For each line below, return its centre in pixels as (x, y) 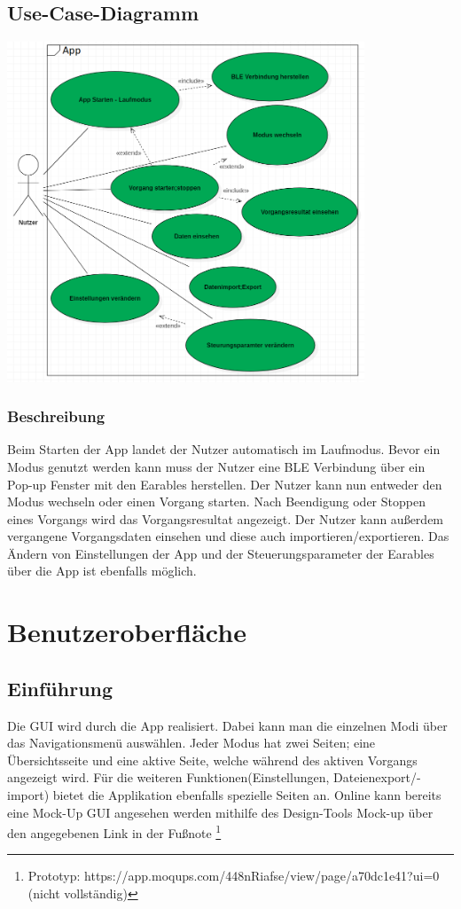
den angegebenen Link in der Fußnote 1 (114, 831)
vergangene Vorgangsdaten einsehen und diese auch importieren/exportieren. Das (228, 536)
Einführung (60, 688)
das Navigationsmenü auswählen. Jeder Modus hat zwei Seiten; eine (191, 743)
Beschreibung (56, 416)
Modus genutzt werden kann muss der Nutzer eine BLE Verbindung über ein (216, 466)
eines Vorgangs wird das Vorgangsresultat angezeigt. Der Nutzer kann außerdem (226, 518)
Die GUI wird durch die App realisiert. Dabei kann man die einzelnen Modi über (227, 725)
